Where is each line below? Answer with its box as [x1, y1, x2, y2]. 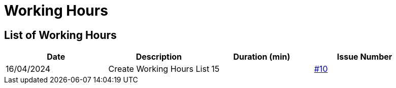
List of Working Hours [4, 28, 117, 41]
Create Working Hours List [108, 64, 210, 74]
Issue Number [337, 52, 392, 62]
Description [136, 52, 182, 62]
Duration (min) [233, 52, 290, 62]
